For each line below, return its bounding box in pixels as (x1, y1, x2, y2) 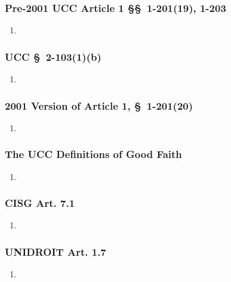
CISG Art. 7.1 (5, 196, 75, 210)
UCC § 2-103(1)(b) (5, 49, 101, 64)
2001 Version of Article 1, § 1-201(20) (5, 98, 193, 113)
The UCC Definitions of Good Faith (5, 147, 182, 162)
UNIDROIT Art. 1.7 (5, 244, 106, 259)
